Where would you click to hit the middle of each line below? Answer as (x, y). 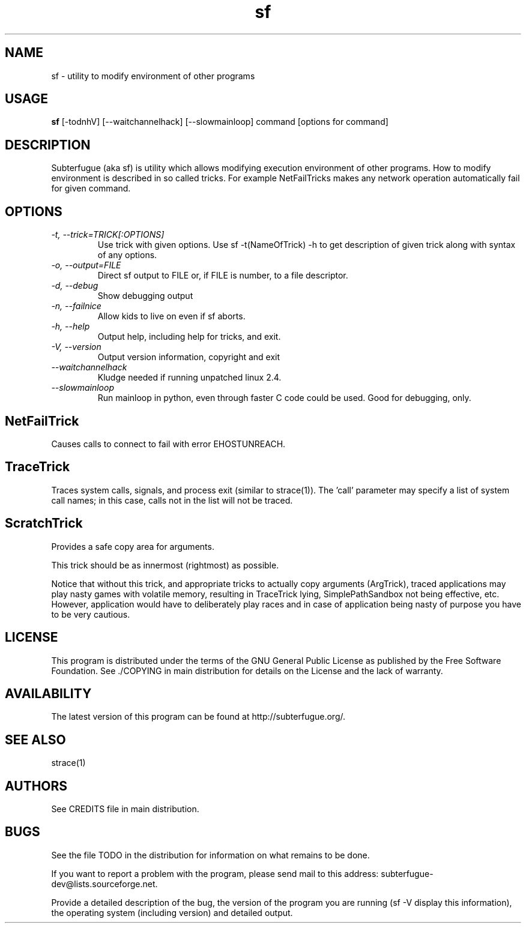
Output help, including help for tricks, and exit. (189, 337)
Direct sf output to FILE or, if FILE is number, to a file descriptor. (223, 276)
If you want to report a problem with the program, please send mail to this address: (215, 873)
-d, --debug (75, 286)
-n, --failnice (76, 306)
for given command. (91, 188)
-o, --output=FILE (86, 265)
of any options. (127, 255)
